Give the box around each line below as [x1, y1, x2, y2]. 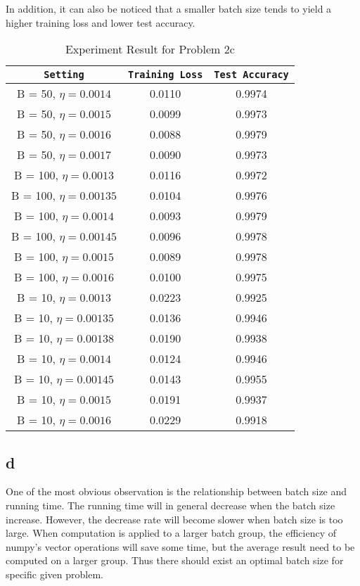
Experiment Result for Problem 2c [65, 41, 235, 58]
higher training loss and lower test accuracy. [6, 15, 195, 30]
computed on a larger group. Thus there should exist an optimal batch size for [6, 553, 344, 568]
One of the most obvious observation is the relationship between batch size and [6, 484, 347, 499]
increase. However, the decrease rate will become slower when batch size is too [6, 511, 343, 526]
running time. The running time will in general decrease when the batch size [6, 497, 335, 512]
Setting [44, 69, 84, 81]
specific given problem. [6, 566, 103, 581]
